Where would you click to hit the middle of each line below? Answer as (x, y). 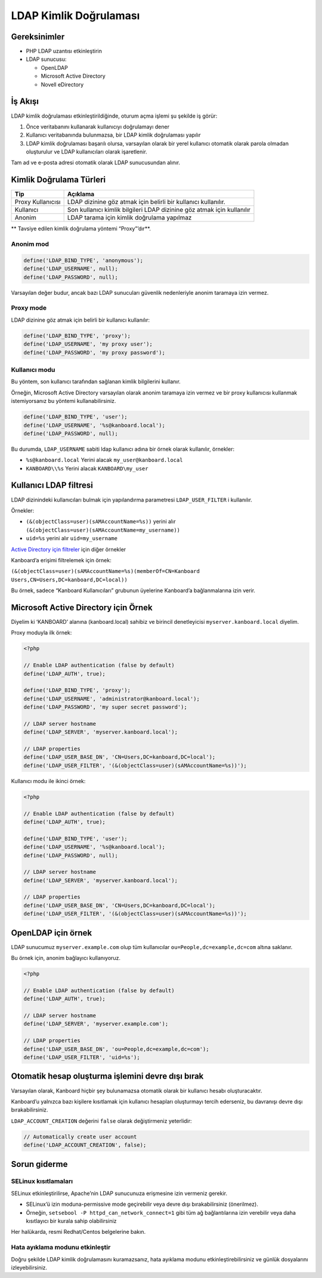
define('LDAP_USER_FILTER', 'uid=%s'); (82, 1057)
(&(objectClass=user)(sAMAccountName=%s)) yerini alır (101, 522)
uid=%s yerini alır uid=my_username (72, 538)
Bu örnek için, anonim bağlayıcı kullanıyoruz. (66, 958)
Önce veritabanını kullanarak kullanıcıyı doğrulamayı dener (98, 127)
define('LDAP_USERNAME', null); (71, 269)
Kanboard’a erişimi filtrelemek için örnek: (61, 560)
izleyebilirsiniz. (29, 1267)
